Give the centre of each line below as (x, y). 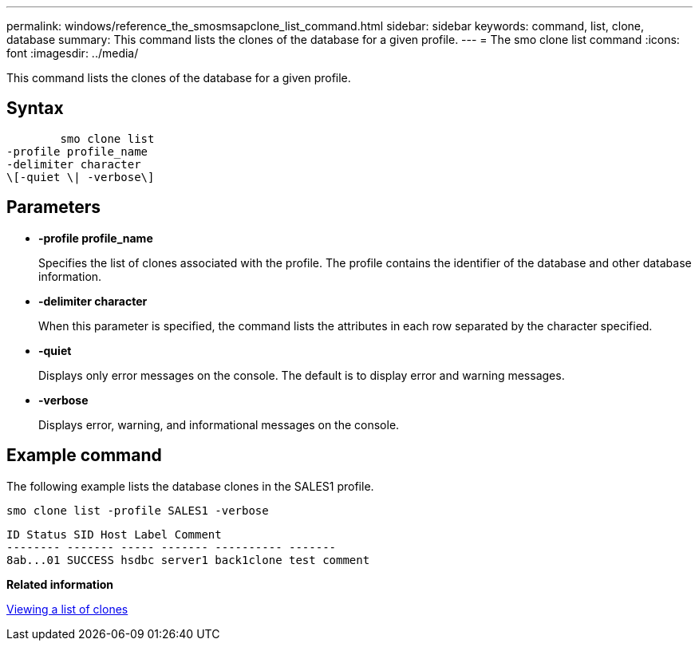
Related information (60, 584)
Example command (84, 456)
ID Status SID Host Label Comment (114, 534)
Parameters (53, 207)
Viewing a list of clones (67, 609)
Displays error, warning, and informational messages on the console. (219, 424)
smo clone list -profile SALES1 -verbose (138, 510)
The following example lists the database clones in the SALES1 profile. (190, 486)
